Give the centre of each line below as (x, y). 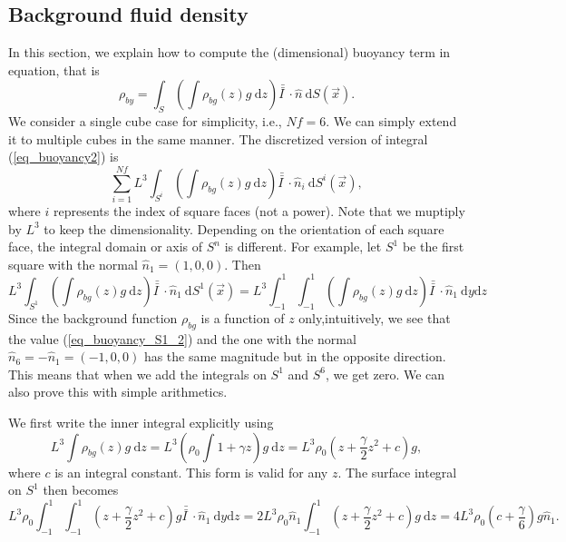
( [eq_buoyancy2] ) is (63, 157)
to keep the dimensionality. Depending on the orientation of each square (244, 228)
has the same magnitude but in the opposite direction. (295, 356)
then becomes (81, 490)
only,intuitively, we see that (375, 317)
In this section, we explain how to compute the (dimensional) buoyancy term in (229, 52)
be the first (433, 246)
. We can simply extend (391, 121)
